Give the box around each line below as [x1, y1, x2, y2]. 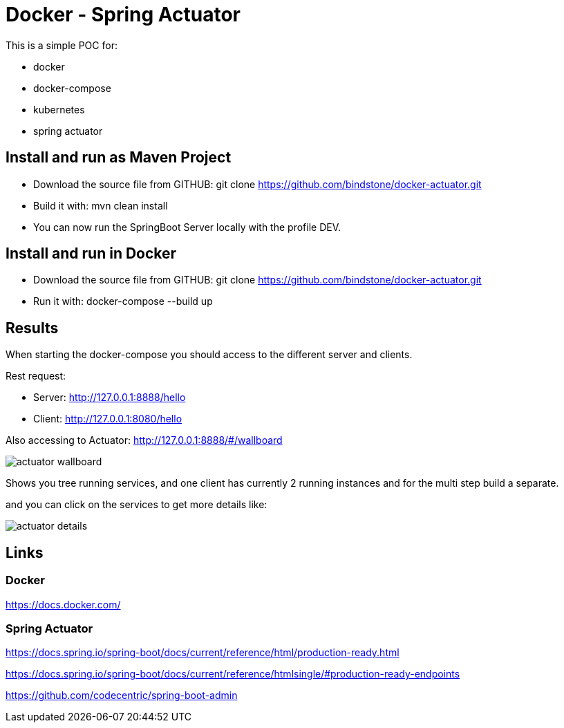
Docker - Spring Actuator [6, 3, 241, 26]
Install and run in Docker [6, 245, 177, 263]
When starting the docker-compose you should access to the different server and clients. [6, 348, 413, 361]
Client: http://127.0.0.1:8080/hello [33, 413, 182, 425]
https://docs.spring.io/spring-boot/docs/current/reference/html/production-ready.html [6, 646, 399, 659]
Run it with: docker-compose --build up [33, 295, 213, 308]
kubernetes [33, 103, 85, 115]
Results [6, 319, 59, 337]
